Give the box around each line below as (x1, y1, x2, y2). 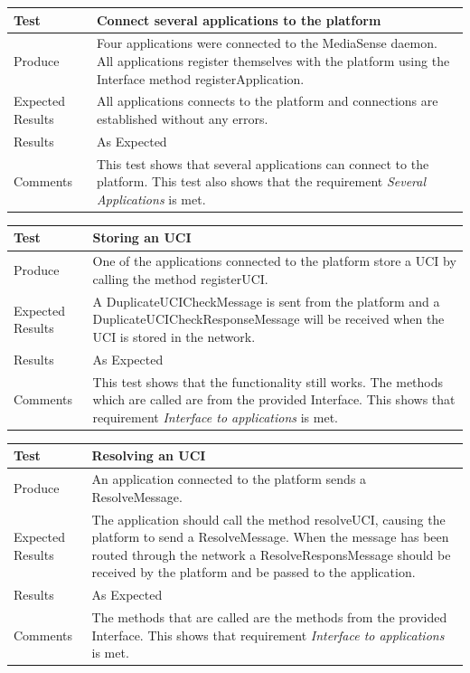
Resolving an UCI (91, 446, 206, 465)
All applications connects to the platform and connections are (96, 91, 438, 110)
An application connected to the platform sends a (91, 469, 367, 488)
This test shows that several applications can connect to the (96, 154, 429, 173)
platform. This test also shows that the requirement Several (96, 172, 427, 191)
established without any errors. (96, 109, 268, 128)
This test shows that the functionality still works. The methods (92, 372, 444, 391)
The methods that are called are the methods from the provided (91, 608, 447, 627)
